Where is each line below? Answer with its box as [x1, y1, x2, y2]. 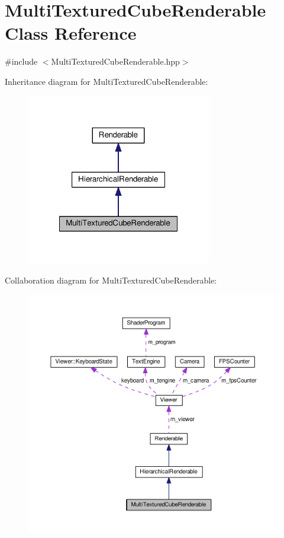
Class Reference [5, 21, 137, 45]
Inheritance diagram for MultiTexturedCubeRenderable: [5, 75, 208, 87]
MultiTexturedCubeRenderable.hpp [51, 55, 180, 68]
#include [5, 55, 38, 68]
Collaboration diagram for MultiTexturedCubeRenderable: [5, 273, 217, 286]
